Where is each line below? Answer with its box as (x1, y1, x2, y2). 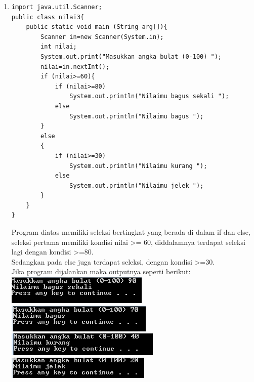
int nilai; (40, 43, 77, 51)
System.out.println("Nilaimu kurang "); (69, 162, 207, 169)
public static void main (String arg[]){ (26, 23, 167, 31)
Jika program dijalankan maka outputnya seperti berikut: (11, 266, 191, 277)
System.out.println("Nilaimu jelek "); (69, 182, 204, 189)
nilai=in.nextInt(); (40, 63, 110, 70)
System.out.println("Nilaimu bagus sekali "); (69, 93, 229, 100)
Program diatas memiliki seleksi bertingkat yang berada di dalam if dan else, (11, 227, 250, 237)
